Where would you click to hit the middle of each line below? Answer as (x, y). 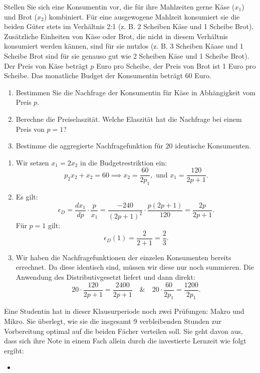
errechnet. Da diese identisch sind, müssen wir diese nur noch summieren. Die (135, 267)
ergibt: (14, 350)
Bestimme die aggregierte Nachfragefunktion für (89, 146)
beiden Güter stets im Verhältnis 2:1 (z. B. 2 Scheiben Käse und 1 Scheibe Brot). (129, 26)
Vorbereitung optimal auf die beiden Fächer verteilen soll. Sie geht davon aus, (123, 331)
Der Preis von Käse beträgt (46, 65)
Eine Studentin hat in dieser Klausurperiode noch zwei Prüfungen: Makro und (124, 311)
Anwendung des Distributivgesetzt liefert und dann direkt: (105, 277)
